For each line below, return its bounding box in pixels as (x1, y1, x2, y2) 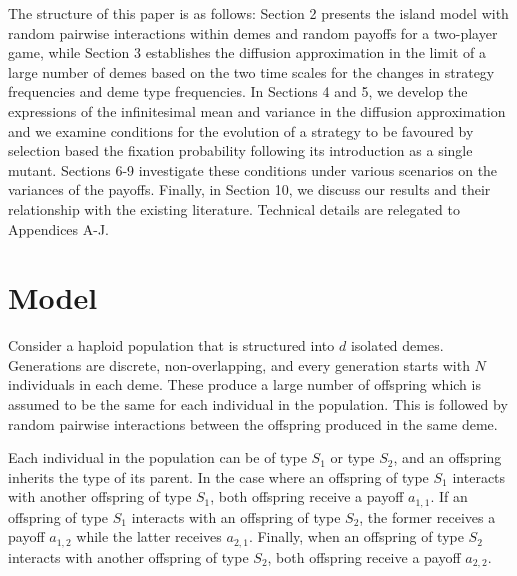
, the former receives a (359, 506, 496, 527)
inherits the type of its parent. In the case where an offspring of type (8, 466, 429, 487)
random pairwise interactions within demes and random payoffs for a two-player (8, 22, 498, 43)
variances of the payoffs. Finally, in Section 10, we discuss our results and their (8, 179, 491, 200)
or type (330, 447, 375, 468)
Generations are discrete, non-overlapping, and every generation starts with (8, 354, 470, 375)
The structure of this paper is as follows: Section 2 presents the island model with (8, 3, 509, 23)
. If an (430, 486, 468, 507)
